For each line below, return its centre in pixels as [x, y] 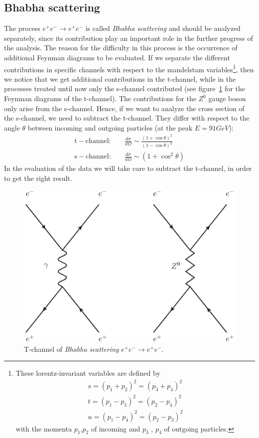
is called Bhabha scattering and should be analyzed [163, 28]
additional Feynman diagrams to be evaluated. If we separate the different [117, 57]
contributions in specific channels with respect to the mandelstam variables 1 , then [129, 68]
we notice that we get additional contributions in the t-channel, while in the [120, 78]
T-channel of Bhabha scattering [71, 349]
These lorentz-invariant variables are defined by [88, 373]
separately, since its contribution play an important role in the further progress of [129, 38]
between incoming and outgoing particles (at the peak [110, 127]
